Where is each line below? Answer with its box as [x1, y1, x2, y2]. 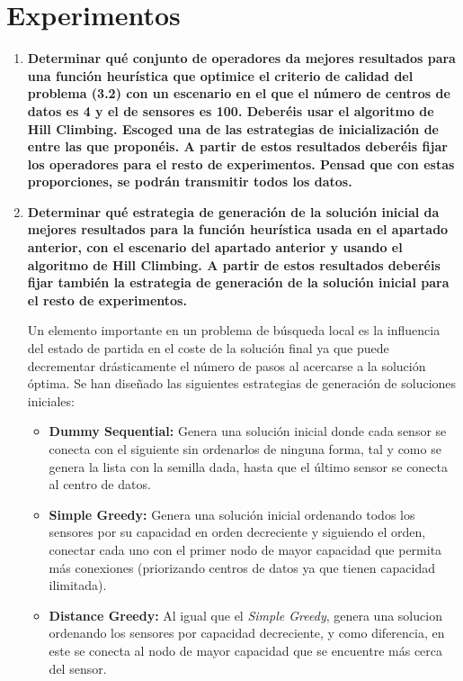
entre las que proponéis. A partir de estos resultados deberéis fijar [27, 137, 448, 156]
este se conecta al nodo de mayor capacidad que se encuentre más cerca [49, 640, 443, 659]
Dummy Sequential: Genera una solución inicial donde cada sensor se [49, 422, 447, 440]
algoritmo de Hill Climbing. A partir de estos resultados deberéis [27, 255, 441, 274]
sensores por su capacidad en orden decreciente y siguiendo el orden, [49, 522, 426, 541]
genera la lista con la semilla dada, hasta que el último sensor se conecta [49, 457, 449, 476]
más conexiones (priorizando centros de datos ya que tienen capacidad [49, 558, 435, 577]
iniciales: [27, 391, 75, 410]
